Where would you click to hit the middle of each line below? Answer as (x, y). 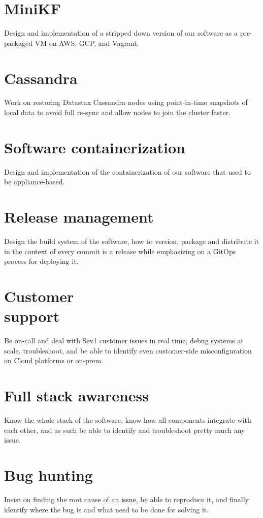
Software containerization (95, 147)
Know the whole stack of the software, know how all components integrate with (128, 420)
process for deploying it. (41, 261)
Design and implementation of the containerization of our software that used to (127, 171)
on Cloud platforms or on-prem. (54, 360)
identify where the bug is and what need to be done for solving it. (107, 509)
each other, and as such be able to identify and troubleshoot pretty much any (125, 430)
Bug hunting (48, 475)
